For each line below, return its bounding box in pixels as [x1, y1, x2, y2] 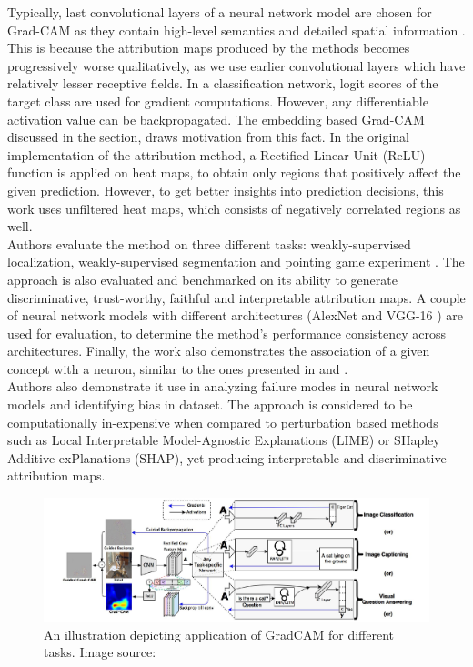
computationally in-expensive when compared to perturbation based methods [7, 412, 438, 431]
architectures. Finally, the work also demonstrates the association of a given [7, 341, 430, 360]
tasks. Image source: [44, 642, 156, 662]
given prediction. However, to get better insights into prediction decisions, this [7, 180, 444, 199]
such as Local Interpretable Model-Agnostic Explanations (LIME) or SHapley [7, 430, 440, 450]
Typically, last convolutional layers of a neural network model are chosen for [7, 3, 432, 21]
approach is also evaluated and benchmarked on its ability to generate [7, 269, 398, 288]
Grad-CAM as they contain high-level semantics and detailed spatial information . [7, 20, 466, 39]
